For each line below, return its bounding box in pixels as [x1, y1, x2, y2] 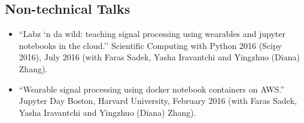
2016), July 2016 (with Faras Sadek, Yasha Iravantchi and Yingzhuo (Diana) [19, 51, 300, 63]
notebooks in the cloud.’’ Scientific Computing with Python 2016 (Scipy [19, 39, 282, 51]
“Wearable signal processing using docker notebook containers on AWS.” [19, 82, 284, 95]
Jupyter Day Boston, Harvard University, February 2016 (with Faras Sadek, [19, 94, 297, 107]
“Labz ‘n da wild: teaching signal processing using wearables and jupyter [19, 27, 286, 40]
